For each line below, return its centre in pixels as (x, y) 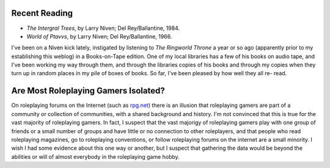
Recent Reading (42, 13)
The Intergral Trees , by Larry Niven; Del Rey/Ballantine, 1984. (103, 28)
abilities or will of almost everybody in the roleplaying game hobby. (95, 156)
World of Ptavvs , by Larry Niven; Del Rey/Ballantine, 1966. (99, 36)
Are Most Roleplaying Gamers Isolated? (88, 91)
